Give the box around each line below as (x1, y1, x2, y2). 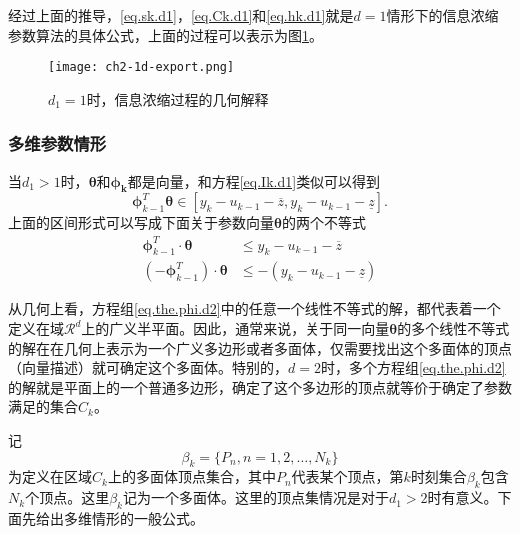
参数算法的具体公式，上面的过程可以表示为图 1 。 (8, 24, 323, 45)
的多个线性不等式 (397, 318, 510, 338)
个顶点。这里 (25, 487, 110, 508)
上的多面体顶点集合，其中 (107, 466, 276, 487)
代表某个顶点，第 (291, 466, 404, 487)
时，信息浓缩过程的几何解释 (86, 88, 269, 109)
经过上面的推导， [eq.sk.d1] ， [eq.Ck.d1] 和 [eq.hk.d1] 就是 (8, 5, 354, 25)
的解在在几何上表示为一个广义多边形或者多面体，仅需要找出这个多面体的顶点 (8, 337, 512, 358)
